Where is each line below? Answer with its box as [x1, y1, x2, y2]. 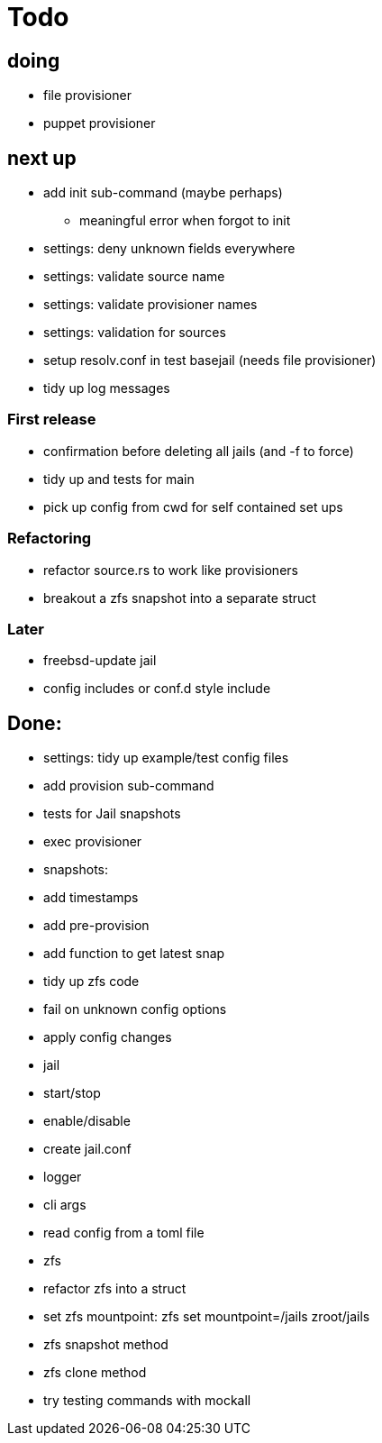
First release [7, 410, 96, 429]
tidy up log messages [43, 380, 170, 397]
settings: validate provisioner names [43, 297, 258, 313]
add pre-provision [43, 918, 150, 934]
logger [43, 1169, 82, 1185]
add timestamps [43, 890, 139, 906]
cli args [43, 1197, 86, 1213]
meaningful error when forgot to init [79, 213, 291, 229]
